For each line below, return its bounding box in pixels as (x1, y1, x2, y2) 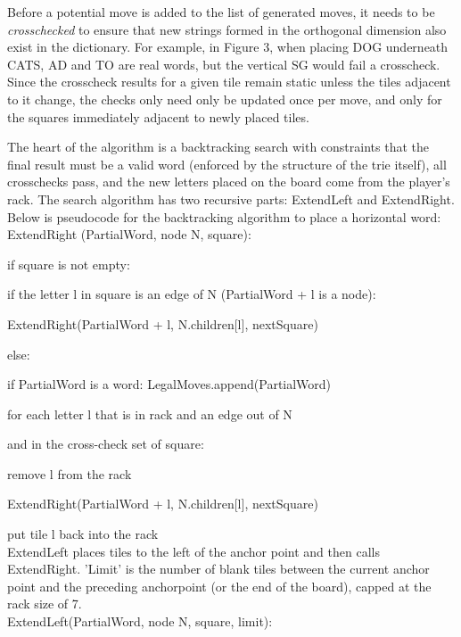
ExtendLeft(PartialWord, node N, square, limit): (7, 612, 273, 631)
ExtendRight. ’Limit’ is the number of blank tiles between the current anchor (7, 559, 430, 578)
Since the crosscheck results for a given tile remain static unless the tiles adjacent (7, 72, 451, 91)
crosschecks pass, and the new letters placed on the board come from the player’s (7, 172, 450, 191)
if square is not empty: (7, 254, 130, 273)
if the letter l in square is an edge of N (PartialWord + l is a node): (7, 285, 376, 303)
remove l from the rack (7, 464, 132, 483)
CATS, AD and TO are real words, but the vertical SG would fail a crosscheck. (7, 54, 440, 73)
